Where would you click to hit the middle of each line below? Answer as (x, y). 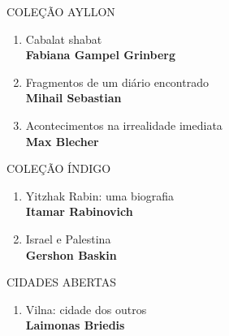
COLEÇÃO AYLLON (61, 11)
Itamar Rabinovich (79, 211)
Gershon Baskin (71, 254)
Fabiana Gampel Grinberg (100, 55)
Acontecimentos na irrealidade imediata (124, 125)
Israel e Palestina (68, 238)
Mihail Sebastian (73, 98)
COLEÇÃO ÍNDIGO (59, 168)
